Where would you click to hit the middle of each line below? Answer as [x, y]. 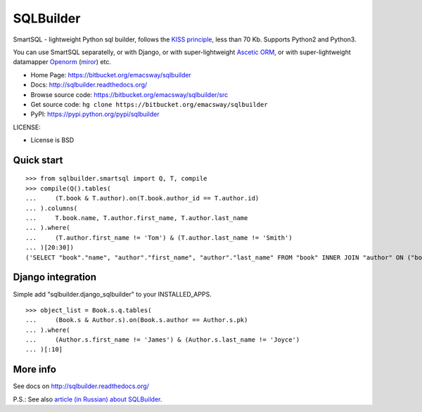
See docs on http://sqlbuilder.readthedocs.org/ [81, 386]
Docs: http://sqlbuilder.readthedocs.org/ [89, 85]
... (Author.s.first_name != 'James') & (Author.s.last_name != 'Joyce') [163, 340]
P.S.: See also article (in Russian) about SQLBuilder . [88, 399]
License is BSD [52, 140]
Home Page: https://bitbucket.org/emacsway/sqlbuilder [111, 75]
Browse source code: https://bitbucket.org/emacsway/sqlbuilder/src [129, 94]
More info [34, 369]
